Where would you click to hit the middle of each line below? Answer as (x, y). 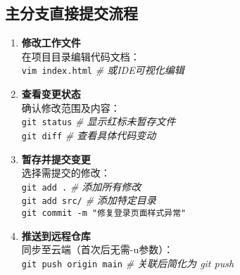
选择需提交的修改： (66, 173)
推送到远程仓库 (56, 235)
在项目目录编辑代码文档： (81, 56)
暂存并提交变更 (56, 159)
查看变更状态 (51, 94)
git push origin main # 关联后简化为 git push (128, 263)
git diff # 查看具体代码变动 (89, 135)
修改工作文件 (51, 43)
